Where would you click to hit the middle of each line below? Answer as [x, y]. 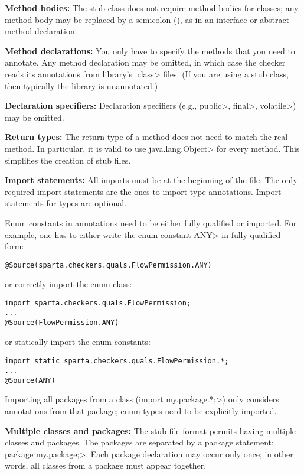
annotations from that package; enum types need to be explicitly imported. [141, 411]
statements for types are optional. [66, 203]
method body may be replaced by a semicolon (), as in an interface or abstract [147, 19]
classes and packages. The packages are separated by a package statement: [139, 442]
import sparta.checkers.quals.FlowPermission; [98, 303]
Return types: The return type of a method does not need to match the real [146, 137]
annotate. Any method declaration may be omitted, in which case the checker [145, 62]
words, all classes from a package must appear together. [106, 465]
